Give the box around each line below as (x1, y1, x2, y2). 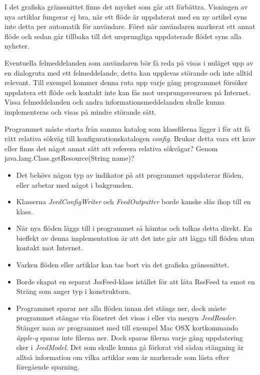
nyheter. (4, 41, 29, 51)
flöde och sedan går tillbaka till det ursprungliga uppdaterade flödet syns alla (4, 31, 241, 41)
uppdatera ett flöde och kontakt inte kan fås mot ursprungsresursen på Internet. (4, 87, 250, 97)
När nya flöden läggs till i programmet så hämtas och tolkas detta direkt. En (16, 223, 252, 233)
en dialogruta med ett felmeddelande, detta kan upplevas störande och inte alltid (4, 67, 252, 78)
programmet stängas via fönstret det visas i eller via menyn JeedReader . (16, 312, 237, 323)
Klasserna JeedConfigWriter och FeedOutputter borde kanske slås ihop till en (16, 196, 251, 207)
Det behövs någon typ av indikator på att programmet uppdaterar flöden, (16, 169, 243, 180)
